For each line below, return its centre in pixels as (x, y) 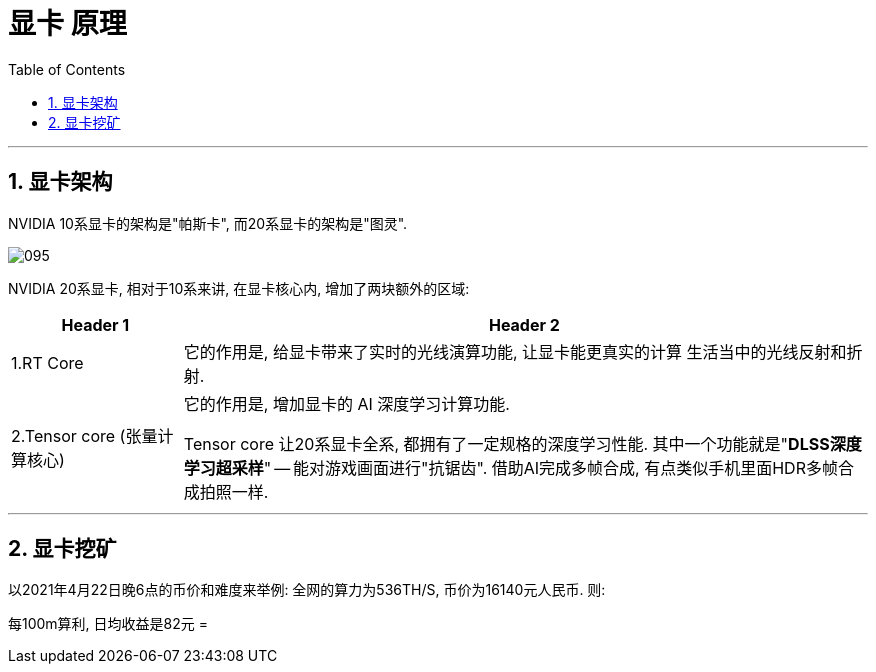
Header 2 (524, 324)
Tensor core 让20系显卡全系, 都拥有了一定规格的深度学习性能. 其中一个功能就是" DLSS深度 (522, 443)
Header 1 (95, 324)
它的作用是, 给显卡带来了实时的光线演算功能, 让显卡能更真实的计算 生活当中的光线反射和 (515, 351)
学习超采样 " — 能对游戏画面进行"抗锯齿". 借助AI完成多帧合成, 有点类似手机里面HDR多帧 (510, 467)
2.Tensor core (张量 (84, 435)
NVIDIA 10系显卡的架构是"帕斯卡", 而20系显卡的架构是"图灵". (208, 223)
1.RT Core (47, 362)
